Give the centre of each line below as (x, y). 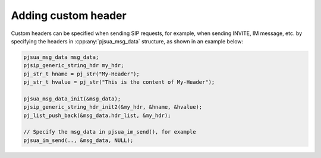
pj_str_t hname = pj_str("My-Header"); (81, 74)
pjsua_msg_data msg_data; (61, 57)
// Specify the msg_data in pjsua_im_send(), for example (110, 132)
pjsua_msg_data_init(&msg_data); (72, 99)
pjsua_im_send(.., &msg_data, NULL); (78, 140)
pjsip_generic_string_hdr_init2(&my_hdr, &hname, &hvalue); (113, 107)
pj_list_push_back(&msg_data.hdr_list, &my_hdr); (97, 115)
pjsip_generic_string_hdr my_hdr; (74, 66)
